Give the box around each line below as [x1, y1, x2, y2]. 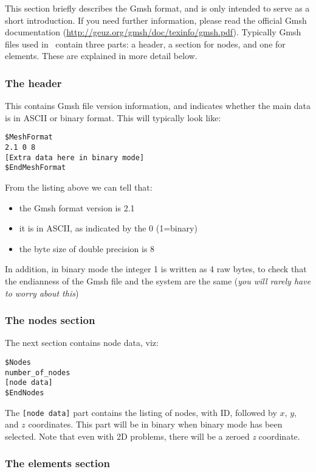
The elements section [5, 456, 110, 471]
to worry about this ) [5, 286, 79, 299]
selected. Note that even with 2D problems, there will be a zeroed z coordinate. [5, 429, 300, 442]
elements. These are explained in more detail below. [5, 49, 197, 62]
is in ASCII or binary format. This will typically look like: [5, 111, 221, 124]
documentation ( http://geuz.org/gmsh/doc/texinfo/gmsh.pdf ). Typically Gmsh [5, 26, 301, 38]
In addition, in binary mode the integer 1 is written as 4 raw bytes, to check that [5, 262, 307, 275]
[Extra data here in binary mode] [5, 153, 145, 162]
